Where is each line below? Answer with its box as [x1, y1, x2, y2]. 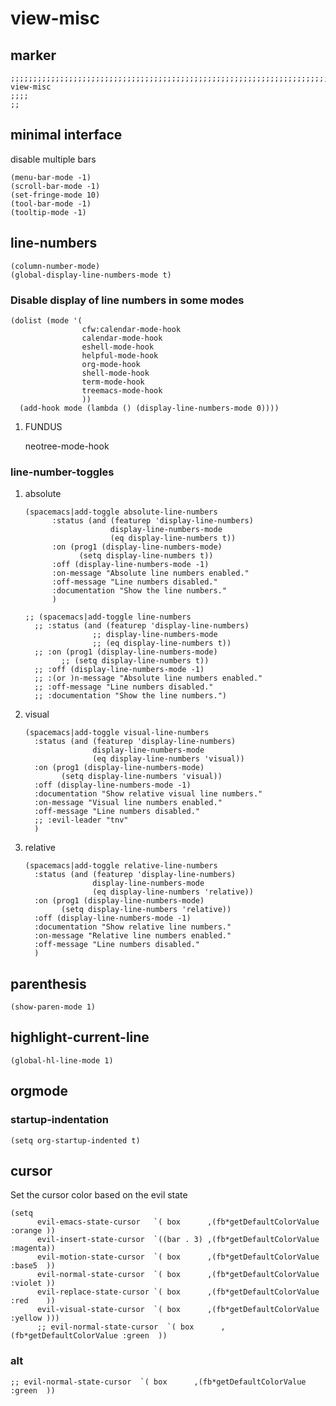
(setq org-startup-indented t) [10, 1135, 141, 1146]
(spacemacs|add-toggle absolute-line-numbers [24, 507, 218, 517]
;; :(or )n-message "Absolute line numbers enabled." [34, 673, 263, 684]
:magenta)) [10, 1243, 56, 1254]
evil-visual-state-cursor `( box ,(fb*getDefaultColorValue [36, 1305, 320, 1315]
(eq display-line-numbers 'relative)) [92, 887, 254, 897]
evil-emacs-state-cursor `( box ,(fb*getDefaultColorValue [36, 1217, 320, 1227]
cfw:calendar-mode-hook [81, 324, 182, 334]
